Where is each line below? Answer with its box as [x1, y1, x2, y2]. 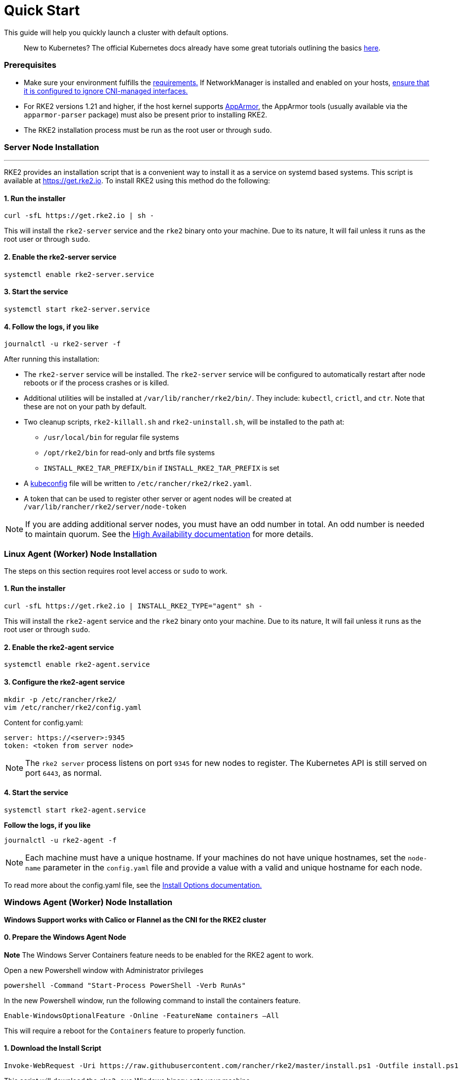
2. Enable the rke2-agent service [4, 643, 114, 651]
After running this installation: [4, 355, 99, 364]
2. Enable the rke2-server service [4, 253, 117, 262]
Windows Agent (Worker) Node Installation [4, 897, 173, 908]
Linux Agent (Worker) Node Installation [4, 548, 157, 559]
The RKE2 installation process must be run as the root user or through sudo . [24, 125, 272, 134]
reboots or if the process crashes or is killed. [24, 378, 169, 387]
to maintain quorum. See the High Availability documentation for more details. [25, 529, 314, 540]
